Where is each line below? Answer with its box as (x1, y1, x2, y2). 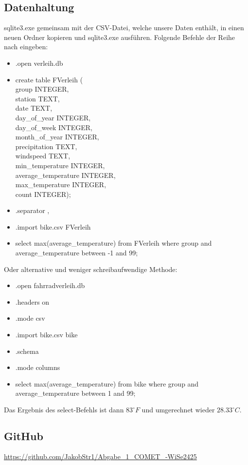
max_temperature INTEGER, (15, 179, 106, 190)
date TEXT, (15, 103, 53, 113)
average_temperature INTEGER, (15, 170, 116, 180)
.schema (15, 346, 39, 356)
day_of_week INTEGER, (15, 122, 92, 132)
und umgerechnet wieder (142, 405, 215, 415)
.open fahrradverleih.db (15, 280, 85, 291)
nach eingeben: (4, 41, 48, 52)
